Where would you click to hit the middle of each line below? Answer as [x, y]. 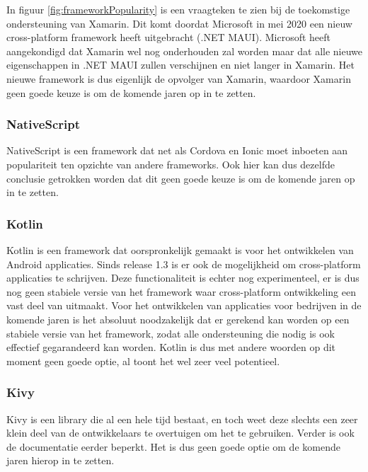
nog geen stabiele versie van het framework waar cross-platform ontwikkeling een [181, 291]
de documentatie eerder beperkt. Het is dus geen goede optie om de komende [173, 446]
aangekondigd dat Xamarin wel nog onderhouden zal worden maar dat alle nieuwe [185, 51]
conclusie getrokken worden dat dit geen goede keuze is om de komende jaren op [181, 178]
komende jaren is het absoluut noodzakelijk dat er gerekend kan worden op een [178, 319]
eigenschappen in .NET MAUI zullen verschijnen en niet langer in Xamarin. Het [181, 65]
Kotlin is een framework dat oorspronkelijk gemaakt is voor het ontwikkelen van [180, 249]
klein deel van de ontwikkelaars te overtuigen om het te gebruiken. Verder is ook [180, 433]
